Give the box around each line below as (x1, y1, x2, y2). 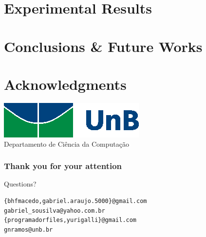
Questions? (4, 179, 37, 189)
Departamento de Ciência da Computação (4, 139, 129, 149)
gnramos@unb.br (4, 226, 53, 233)
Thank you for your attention (4, 159, 122, 171)
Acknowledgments (4, 74, 127, 94)
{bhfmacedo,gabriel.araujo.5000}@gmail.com (4, 197, 147, 204)
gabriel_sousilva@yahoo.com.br (4, 207, 105, 214)
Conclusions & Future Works (4, 36, 203, 56)
